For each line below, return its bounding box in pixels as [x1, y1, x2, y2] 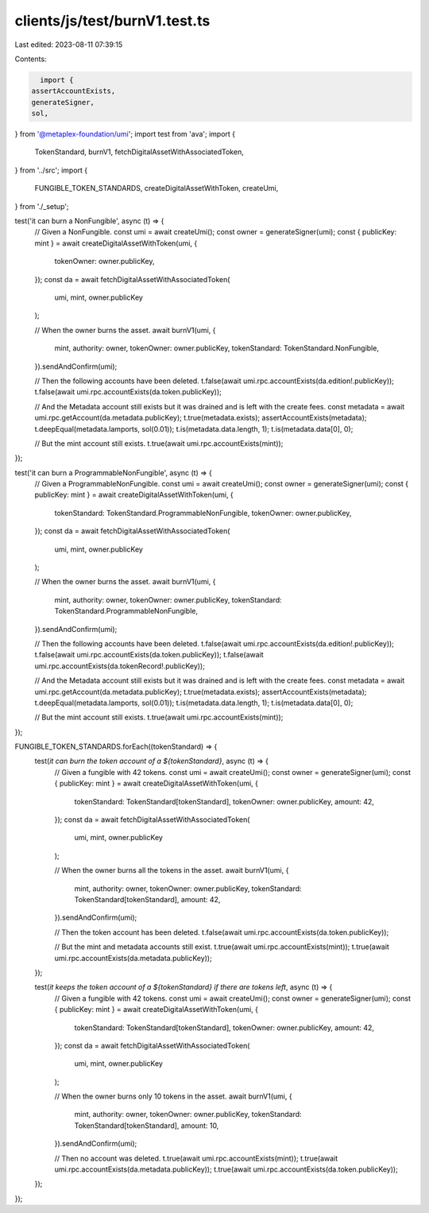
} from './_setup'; [14, 201, 69, 211]
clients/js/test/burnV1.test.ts [14, 12, 211, 29]
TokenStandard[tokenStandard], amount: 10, [74, 1121, 219, 1130]
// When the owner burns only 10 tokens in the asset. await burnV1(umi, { [54, 1091, 293, 1101]
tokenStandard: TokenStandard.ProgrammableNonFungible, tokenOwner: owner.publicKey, [54, 508, 352, 517]
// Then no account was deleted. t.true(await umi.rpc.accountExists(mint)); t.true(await [54, 1153, 338, 1163]
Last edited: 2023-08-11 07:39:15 [14, 40, 123, 49]
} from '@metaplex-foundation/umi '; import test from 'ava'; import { [14, 130, 236, 139]
